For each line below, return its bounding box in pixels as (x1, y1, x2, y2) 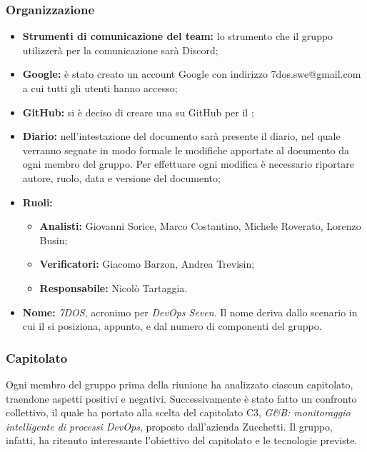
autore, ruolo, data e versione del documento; (22, 170, 221, 185)
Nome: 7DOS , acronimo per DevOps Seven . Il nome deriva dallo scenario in (22, 304, 358, 319)
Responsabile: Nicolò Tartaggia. (39, 280, 188, 295)
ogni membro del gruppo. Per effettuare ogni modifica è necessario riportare (22, 156, 355, 171)
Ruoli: (22, 194, 53, 209)
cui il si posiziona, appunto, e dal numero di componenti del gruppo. (22, 318, 322, 333)
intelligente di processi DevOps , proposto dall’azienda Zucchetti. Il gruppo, (6, 418, 333, 433)
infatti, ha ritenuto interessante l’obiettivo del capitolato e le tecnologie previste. (6, 433, 358, 448)
